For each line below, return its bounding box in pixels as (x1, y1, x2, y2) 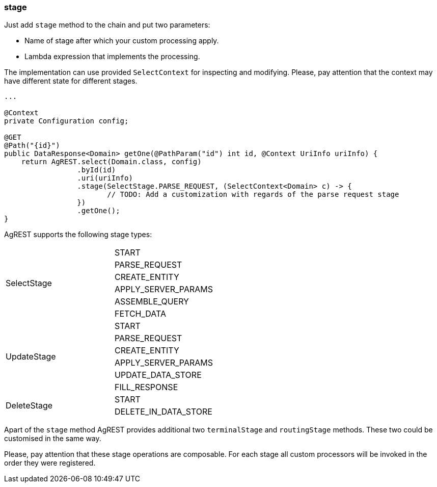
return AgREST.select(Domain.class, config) (21, 158, 202, 166)
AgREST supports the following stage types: (4, 230, 152, 239)
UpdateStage (6, 351, 56, 362)
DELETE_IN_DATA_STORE (115, 406, 212, 417)
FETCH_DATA (115, 309, 167, 319)
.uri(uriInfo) (77, 174, 133, 183)
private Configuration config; (4, 117, 129, 125)
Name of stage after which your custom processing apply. (24, 36, 219, 45)
